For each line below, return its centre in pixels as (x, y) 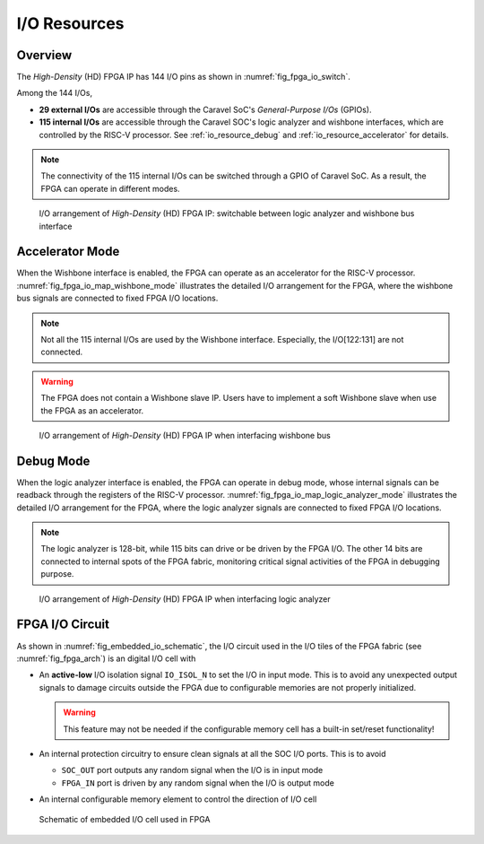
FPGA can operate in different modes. (110, 188)
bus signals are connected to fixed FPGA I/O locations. (117, 298)
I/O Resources (70, 23)
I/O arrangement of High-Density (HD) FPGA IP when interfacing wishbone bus (185, 435)
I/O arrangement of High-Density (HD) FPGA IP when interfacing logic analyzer (185, 599)
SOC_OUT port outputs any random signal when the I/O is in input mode (192, 770)
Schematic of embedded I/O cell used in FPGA (125, 820)
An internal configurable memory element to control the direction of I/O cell (178, 799)
